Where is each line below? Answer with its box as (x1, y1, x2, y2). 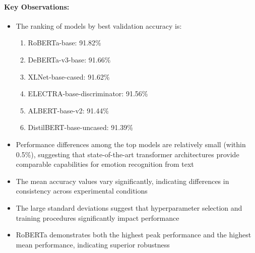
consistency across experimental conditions (16, 185, 148, 196)
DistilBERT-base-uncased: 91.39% (28, 122, 133, 133)
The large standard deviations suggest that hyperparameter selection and (16, 202, 242, 213)
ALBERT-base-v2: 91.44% (28, 105, 109, 115)
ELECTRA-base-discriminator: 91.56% (28, 88, 148, 99)
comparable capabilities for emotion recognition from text (16, 159, 194, 169)
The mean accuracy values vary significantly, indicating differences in (16, 175, 229, 186)
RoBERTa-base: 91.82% (28, 37, 101, 48)
